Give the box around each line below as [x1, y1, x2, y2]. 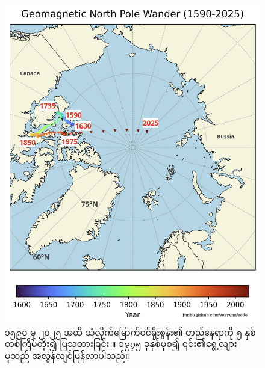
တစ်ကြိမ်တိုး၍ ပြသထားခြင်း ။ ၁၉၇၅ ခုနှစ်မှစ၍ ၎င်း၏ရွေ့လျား [5, 337, 237, 350]
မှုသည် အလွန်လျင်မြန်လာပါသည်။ [5, 349, 129, 361]
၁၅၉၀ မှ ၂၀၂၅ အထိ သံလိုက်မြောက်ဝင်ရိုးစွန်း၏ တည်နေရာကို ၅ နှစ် [5, 325, 256, 338]
